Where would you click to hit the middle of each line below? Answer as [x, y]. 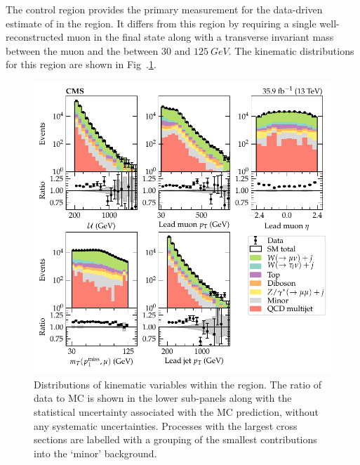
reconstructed [35, 37]
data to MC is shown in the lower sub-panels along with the [163, 398]
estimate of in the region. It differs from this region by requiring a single [161, 23]
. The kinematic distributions [291, 50]
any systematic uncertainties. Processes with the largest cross [166, 425]
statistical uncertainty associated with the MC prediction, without [176, 411]
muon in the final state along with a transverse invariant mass [200, 37]
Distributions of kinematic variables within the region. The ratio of [178, 384]
